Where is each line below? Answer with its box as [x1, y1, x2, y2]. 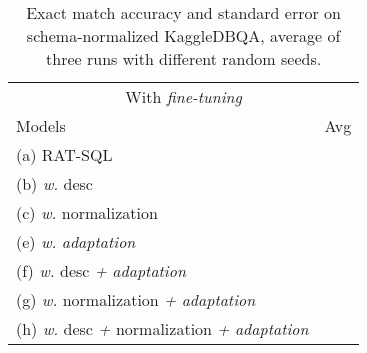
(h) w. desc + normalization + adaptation [16, 317, 309, 340]
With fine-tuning [125, 85, 242, 108]
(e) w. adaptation [16, 230, 136, 253]
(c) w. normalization [16, 201, 158, 224]
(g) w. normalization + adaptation [16, 288, 256, 311]
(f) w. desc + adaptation [16, 259, 186, 282]
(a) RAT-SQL [16, 143, 113, 166]
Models [16, 114, 66, 137]
